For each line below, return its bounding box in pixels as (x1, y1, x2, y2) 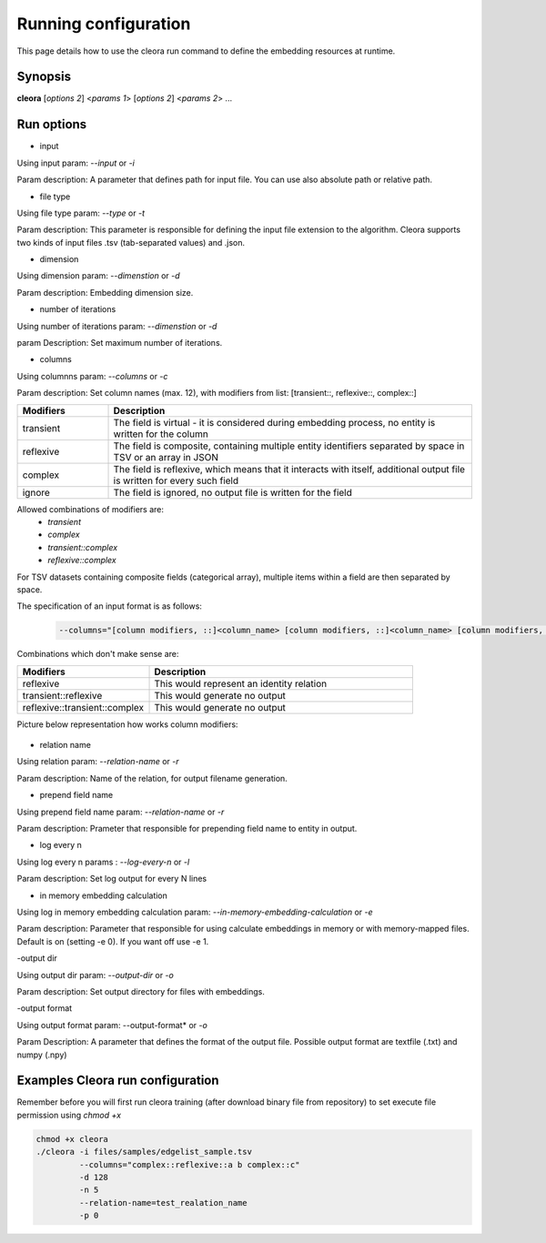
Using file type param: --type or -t (16, 207, 146, 218)
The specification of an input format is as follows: (16, 601, 202, 611)
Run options (16, 116, 87, 132)
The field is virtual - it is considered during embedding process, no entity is (113, 416, 436, 429)
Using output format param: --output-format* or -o (16, 1019, 208, 1030)
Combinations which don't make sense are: (16, 649, 179, 660)
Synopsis (16, 69, 72, 85)
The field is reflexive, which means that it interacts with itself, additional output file (113, 462, 466, 475)
